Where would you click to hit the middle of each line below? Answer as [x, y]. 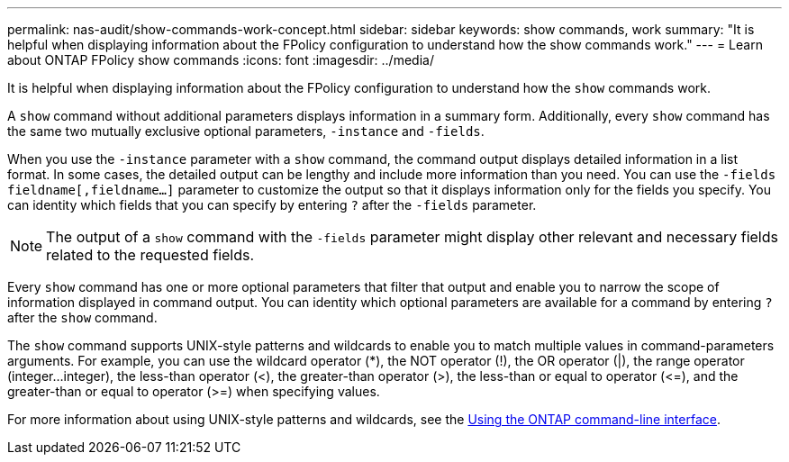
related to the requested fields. [150, 255]
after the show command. [82, 317]
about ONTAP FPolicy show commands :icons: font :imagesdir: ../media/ [221, 60]
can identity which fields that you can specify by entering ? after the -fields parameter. [272, 205]
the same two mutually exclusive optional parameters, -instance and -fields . [246, 131]
